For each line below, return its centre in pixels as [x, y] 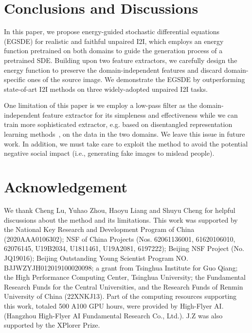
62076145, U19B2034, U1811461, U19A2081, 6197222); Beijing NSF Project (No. [124, 248]
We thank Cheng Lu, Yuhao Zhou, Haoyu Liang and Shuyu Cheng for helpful [120, 210]
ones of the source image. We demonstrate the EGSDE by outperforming [136, 79]
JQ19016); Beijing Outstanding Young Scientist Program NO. [96, 258]
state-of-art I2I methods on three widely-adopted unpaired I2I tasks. [106, 89]
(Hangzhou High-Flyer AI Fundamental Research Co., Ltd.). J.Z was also [113, 315]
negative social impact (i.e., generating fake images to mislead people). [109, 153]
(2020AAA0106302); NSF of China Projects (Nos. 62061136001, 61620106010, [120, 239]
